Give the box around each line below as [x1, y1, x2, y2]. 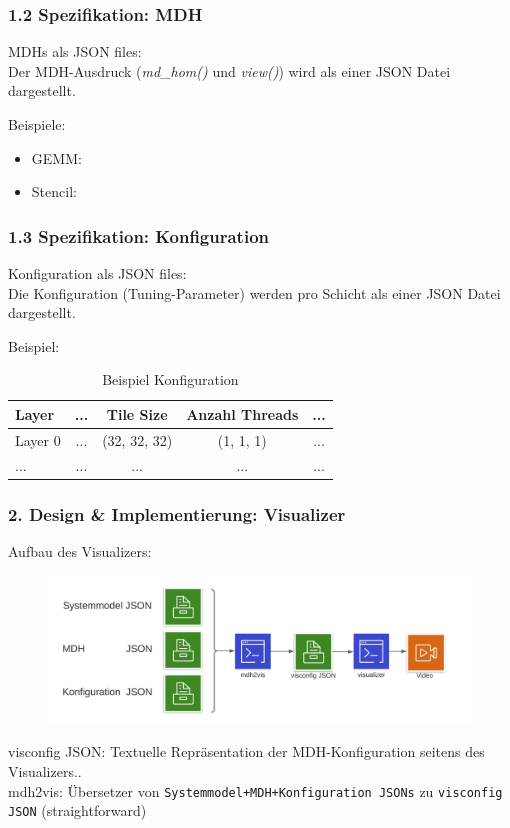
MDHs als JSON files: [8, 41, 142, 62]
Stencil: [31, 181, 77, 202]
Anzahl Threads [186, 403, 299, 424]
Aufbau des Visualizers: [8, 540, 152, 561]
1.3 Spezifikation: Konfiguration [8, 223, 270, 248]
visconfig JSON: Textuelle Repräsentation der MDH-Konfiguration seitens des [8, 741, 485, 762]
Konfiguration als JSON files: [8, 263, 187, 283]
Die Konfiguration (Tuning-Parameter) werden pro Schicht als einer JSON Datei [8, 282, 501, 303]
